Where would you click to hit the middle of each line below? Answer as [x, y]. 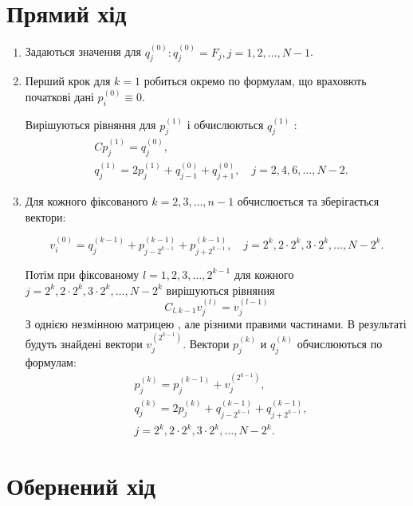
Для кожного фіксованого [87, 200]
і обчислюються [225, 125]
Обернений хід [81, 486]
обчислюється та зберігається [308, 200]
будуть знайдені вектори [84, 343]
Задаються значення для [83, 51]
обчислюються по [340, 343]
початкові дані [59, 97]
